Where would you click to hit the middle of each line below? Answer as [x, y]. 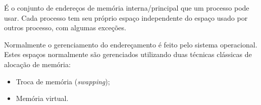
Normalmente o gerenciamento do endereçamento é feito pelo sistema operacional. [131, 44]
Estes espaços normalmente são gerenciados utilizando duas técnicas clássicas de [128, 54]
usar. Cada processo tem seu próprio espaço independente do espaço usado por [126, 17]
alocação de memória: [37, 64]
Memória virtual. [42, 98]
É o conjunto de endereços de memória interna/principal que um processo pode [127, 8]
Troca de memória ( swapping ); [63, 81]
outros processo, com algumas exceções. [65, 28]
